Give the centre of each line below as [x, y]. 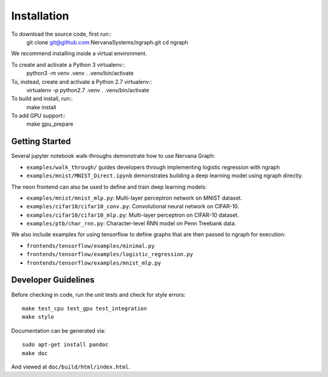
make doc [35, 353]
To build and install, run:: [42, 99]
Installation [40, 16]
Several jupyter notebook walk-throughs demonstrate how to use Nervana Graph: [113, 156]
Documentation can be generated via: [59, 330]
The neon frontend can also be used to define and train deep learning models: [109, 187]
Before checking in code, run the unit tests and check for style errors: [98, 294]
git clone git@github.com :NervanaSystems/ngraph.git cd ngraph [107, 42]
